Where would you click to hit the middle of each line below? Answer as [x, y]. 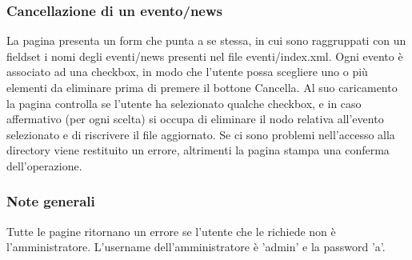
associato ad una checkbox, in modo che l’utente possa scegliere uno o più [187, 72]
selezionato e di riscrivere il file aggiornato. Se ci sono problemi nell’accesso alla [201, 134]
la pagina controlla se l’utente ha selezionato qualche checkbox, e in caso [184, 103]
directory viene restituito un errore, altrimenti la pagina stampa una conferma [198, 150]
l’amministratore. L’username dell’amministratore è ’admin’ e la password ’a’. [196, 247]
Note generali [51, 201]
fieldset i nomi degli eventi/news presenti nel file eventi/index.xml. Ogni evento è [205, 56]
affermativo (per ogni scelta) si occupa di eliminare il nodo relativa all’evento [195, 119]
